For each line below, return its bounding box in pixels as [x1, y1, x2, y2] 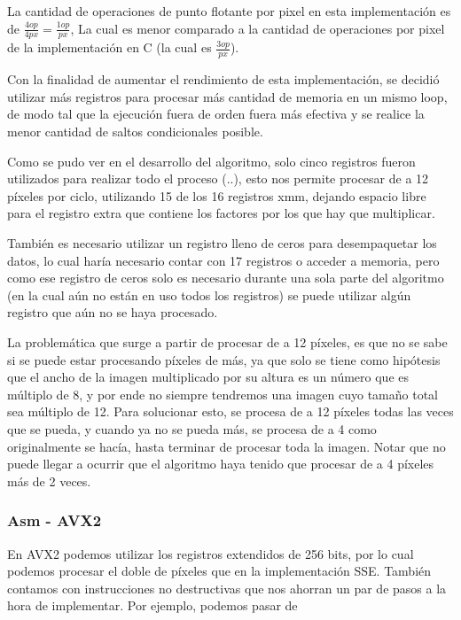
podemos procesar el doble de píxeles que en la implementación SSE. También [7, 562, 432, 580]
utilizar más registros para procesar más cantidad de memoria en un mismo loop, [7, 87, 448, 105]
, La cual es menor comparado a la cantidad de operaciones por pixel [70, 19, 445, 37]
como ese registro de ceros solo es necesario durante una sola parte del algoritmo [7, 268, 444, 287]
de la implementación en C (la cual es [7, 38, 212, 57]
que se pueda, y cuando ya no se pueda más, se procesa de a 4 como [7, 419, 377, 438]
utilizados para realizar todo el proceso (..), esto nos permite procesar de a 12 [7, 169, 429, 188]
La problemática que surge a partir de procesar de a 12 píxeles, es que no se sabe [7, 332, 448, 351]
